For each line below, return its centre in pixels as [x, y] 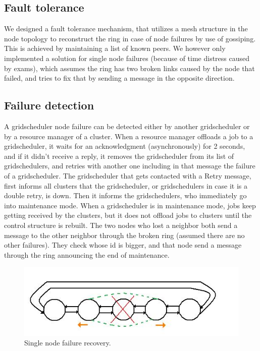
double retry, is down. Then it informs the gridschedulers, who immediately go [125, 195]
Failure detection [49, 105]
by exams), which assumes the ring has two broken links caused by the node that [129, 68]
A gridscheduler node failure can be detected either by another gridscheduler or [127, 126]
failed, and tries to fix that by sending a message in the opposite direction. [119, 78]
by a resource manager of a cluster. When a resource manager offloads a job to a [129, 136]
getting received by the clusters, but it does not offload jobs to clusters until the [128, 215]
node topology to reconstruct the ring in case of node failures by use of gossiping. [130, 38]
